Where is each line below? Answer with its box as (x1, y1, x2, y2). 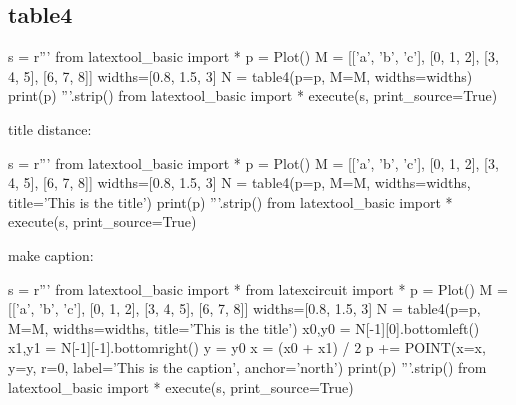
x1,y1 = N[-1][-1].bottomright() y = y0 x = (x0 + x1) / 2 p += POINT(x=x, (8, 337, 486, 358)
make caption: (8, 244, 94, 265)
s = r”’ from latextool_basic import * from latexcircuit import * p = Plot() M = (8, 278, 508, 299)
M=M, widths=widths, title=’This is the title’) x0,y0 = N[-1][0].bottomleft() (8, 317, 480, 338)
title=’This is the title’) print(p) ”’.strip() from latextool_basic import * (8, 191, 453, 212)
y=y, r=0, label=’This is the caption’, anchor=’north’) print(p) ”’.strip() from (8, 356, 487, 377)
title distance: (8, 118, 92, 139)
